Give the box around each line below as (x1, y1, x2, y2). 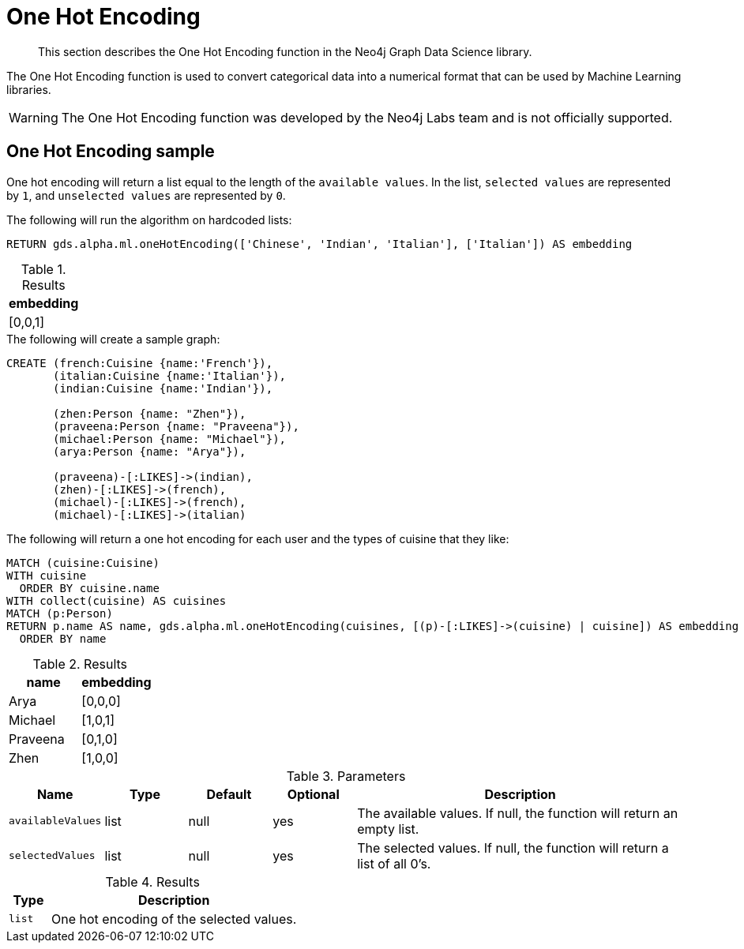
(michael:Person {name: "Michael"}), (53, 432, 287, 445)
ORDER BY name (19, 632, 107, 645)
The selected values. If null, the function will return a (357, 839, 669, 856)
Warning (9, 109, 58, 126)
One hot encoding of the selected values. (51, 910, 297, 927)
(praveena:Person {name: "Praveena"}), (53, 419, 299, 433)
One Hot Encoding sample (6, 141, 215, 162)
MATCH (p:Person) (6, 606, 113, 620)
